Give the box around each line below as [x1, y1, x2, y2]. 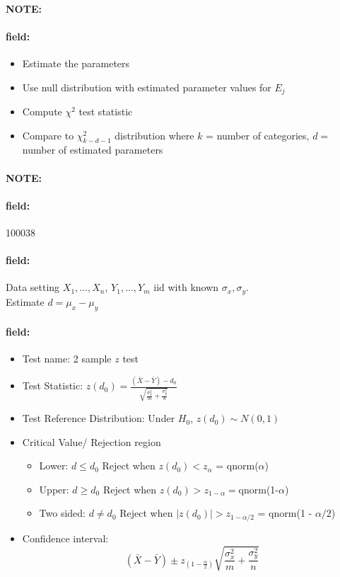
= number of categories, [206, 127, 310, 142]
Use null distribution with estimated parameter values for [22, 79, 271, 94]
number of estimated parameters [22, 142, 163, 157]
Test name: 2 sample [22, 351, 112, 366]
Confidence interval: [22, 530, 109, 545]
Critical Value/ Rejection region [22, 434, 161, 449]
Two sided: [39, 505, 86, 520]
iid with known [153, 280, 219, 295]
